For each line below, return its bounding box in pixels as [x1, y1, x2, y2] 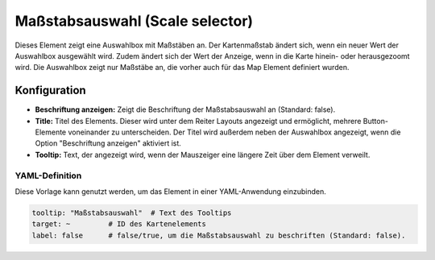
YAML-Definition [14, 170, 82, 181]
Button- [362, 116, 388, 126]
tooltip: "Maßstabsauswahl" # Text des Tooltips [31, 208, 232, 217]
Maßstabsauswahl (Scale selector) [14, 12, 254, 30]
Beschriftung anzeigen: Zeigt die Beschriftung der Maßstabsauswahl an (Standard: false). [35, 105, 336, 114]
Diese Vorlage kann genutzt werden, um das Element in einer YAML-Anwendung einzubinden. [14, 186, 326, 196]
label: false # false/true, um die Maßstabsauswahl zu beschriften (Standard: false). [31, 230, 406, 240]
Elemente [35, 127, 67, 137]
